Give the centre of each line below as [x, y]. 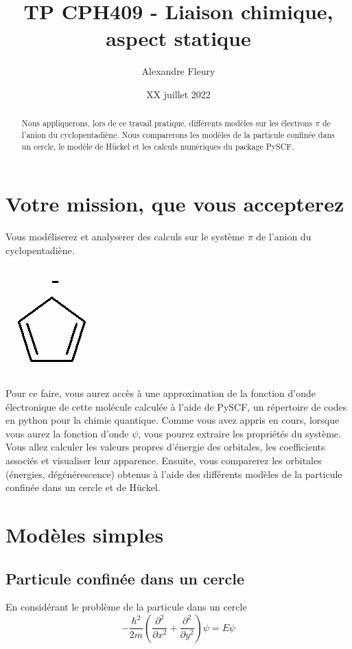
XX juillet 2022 [178, 94]
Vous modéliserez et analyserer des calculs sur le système [125, 237]
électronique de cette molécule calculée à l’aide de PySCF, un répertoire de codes [176, 406]
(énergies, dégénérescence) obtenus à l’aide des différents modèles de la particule [174, 474]
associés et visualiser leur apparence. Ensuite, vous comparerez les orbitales [164, 460]
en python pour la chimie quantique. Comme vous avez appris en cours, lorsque [173, 420]
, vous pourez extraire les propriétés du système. [239, 433]
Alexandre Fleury [178, 71]
